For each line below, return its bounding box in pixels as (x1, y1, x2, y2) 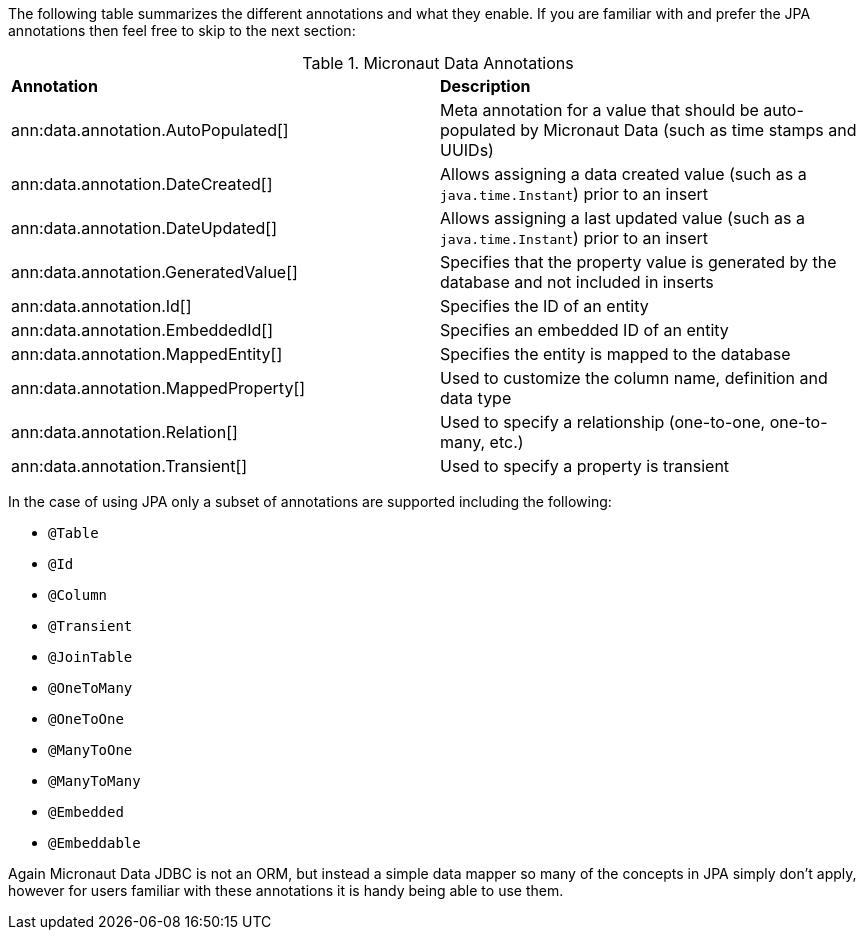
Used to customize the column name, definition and (440, 368, 828, 388)
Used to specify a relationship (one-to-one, (440, 412, 766, 432)
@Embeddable (48, 835, 141, 851)
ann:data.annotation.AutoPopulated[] (11, 120, 289, 140)
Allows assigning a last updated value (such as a (440, 208, 805, 228)
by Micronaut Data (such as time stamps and (520, 120, 857, 140)
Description (440, 76, 531, 96)
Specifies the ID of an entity (440, 296, 649, 316)
